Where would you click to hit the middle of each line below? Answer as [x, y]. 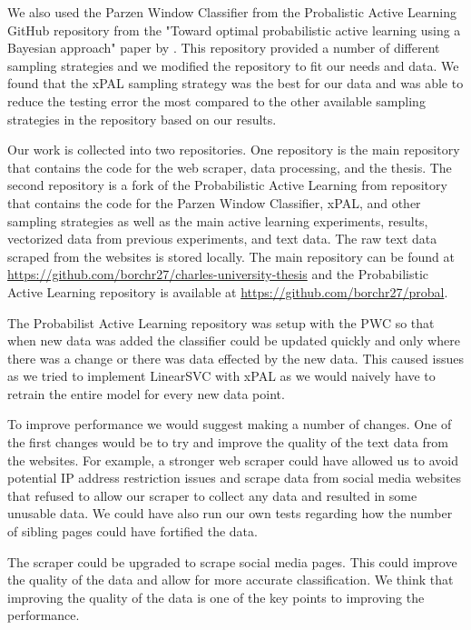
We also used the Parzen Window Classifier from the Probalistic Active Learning [232, 12]
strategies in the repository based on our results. [142, 119]
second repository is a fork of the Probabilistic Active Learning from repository [227, 185]
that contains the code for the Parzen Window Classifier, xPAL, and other [214, 202]
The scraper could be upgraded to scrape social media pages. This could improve [232, 561]
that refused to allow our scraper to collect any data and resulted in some [212, 495]
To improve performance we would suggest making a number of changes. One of [230, 424]
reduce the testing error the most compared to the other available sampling [216, 100]
